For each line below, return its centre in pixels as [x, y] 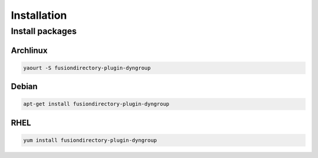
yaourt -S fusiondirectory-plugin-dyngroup [87, 68]
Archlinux [29, 50]
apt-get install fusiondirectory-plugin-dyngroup [96, 104]
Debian [24, 87]
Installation [39, 15]
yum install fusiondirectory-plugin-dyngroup [90, 140]
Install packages [44, 31]
